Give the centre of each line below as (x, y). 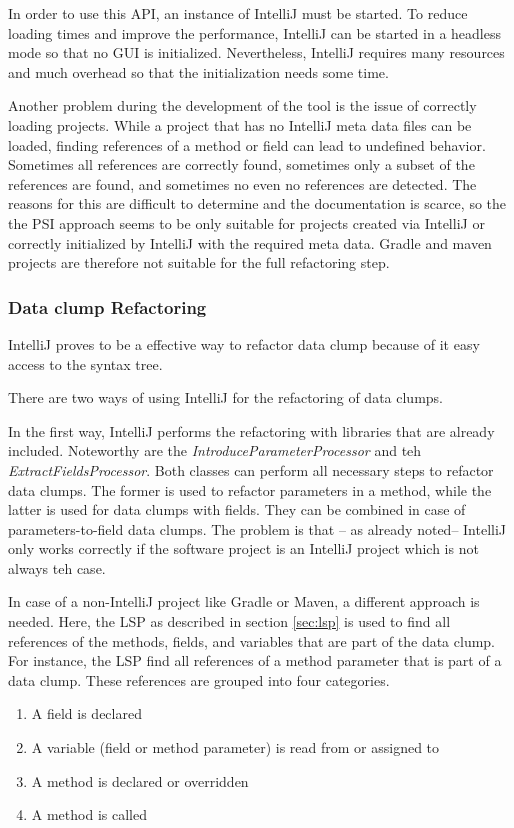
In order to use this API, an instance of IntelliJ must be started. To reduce (238, 13)
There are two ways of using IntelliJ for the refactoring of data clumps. (225, 397)
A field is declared (86, 713)
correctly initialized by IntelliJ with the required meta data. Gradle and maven (250, 242)
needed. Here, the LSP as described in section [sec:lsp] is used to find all (229, 621)
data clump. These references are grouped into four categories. (199, 679)
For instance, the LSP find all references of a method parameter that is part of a (255, 660)
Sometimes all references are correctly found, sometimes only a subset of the (241, 164)
